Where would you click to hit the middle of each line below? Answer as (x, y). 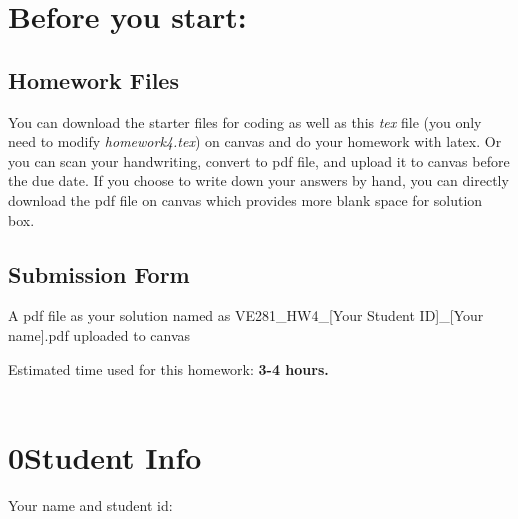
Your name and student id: (90, 504)
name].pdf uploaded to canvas (99, 334)
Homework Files (93, 79)
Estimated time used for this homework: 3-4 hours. (168, 368)
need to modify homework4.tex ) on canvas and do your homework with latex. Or (255, 141)
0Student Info (105, 456)
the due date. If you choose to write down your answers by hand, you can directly (258, 180)
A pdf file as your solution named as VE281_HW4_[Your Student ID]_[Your (246, 315)
